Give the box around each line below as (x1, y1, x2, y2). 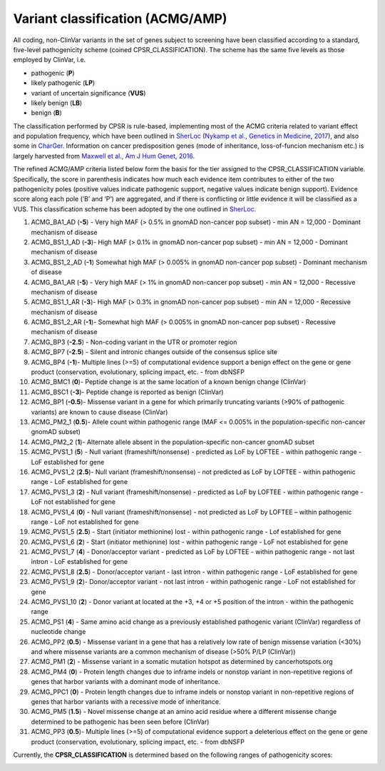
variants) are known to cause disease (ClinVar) (31, 408, 168, 416)
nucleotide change (31, 628, 86, 636)
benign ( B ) (31, 109, 62, 117)
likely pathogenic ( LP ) (31, 79, 96, 87)
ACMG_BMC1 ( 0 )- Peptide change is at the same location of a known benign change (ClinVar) (31, 378, 307, 386)
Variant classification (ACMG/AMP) (13, 11, 227, 26)
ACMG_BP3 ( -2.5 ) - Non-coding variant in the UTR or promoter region (31, 338, 237, 346)
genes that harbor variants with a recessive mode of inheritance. (31, 697, 221, 706)
